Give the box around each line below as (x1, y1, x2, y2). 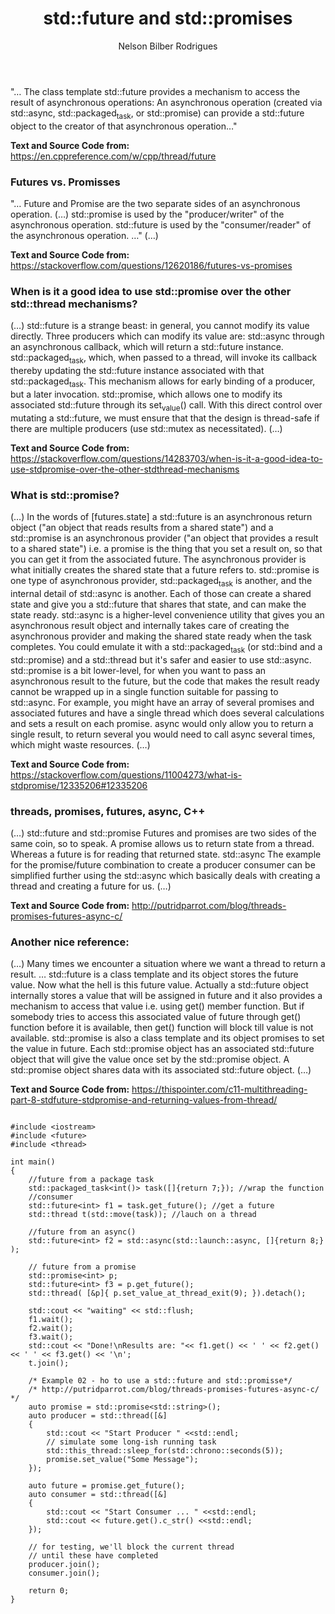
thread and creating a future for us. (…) (10, 880, 172, 892)
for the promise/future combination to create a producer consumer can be (10, 858, 316, 871)
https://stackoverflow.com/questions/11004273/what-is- (10, 768, 243, 781)
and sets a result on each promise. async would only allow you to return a (10, 717, 314, 729)
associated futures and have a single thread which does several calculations (10, 707, 325, 719)
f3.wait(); (28, 1332, 74, 1342)
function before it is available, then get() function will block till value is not (10, 1022, 314, 1034)
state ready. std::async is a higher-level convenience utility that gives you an (10, 608, 325, 621)
